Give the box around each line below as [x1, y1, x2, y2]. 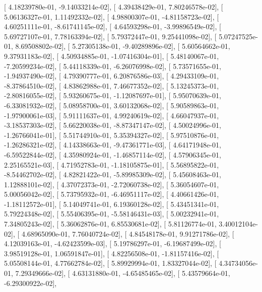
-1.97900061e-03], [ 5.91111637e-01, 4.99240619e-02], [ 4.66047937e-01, [4, 110, 219, 120]
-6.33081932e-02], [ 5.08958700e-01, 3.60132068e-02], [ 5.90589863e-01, [4, 100, 219, 110]
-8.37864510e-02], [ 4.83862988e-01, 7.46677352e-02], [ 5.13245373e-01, [4, 80, 219, 91]
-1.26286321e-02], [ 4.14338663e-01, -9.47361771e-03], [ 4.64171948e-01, [4, 139, 221, 150]
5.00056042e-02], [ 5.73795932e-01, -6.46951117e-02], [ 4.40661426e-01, [4, 189, 219, 199]
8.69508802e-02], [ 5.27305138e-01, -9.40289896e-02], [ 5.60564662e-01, [15, 41, 230, 51]
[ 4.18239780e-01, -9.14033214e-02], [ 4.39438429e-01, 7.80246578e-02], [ [4, 2, 223, 12]
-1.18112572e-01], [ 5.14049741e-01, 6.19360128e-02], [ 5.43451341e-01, [4, 198, 219, 209]
